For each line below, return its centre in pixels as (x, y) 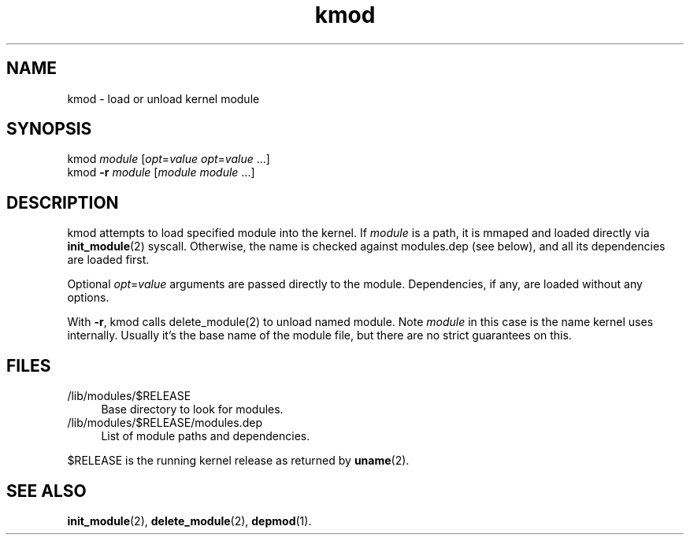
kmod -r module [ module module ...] (161, 172)
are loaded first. (108, 260)
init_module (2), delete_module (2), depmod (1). (189, 521)
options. (88, 298)
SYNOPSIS (49, 129)
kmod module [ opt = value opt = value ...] (169, 159)
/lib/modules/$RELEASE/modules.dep (165, 423)
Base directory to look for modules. (192, 409)
